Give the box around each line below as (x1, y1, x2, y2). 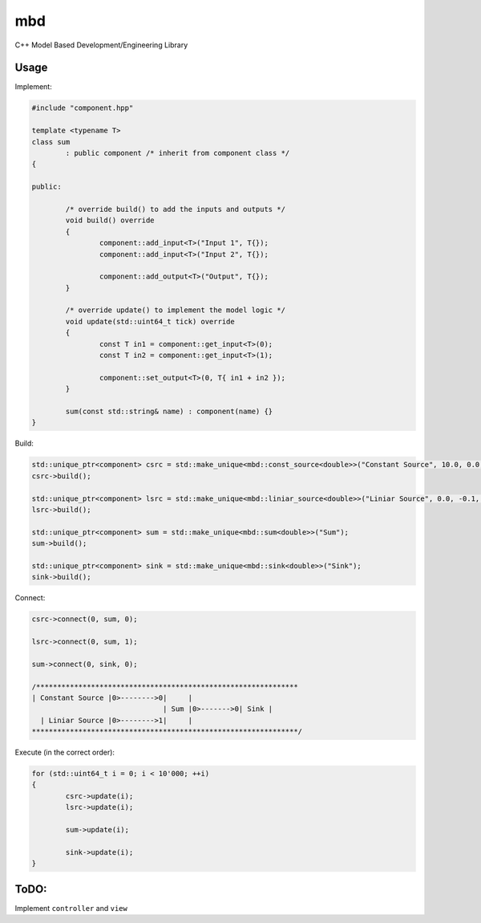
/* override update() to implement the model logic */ (65, 306, 286, 315)
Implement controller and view (14, 903, 127, 913)
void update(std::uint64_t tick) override (65, 317, 236, 326)
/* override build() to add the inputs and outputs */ (65, 205, 286, 213)
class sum (31, 137, 71, 146)
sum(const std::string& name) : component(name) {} (65, 406, 273, 416)
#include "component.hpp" (31, 104, 134, 112)
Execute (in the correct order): (14, 747, 115, 758)
